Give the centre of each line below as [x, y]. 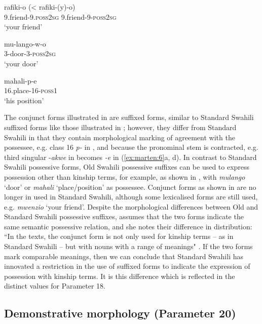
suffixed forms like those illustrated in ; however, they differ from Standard [120, 127]
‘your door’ [21, 63]
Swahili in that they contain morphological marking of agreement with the [120, 137]
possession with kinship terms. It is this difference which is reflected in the [120, 276]
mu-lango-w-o [25, 43]
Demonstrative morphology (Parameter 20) [120, 313]
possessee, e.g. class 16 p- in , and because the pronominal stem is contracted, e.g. [131, 147]
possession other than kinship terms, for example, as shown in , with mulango [125, 176]
